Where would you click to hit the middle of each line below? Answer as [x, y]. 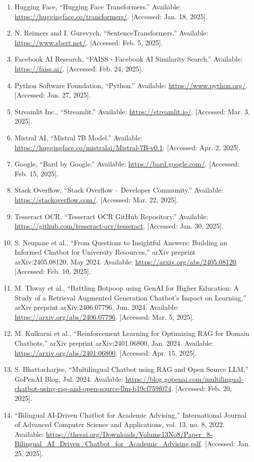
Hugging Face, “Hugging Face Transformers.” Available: [98, 6]
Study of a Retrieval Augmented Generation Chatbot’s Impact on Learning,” [130, 297]
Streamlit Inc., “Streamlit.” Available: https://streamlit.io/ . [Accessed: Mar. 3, [132, 111]
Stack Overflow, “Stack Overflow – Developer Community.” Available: [119, 190]
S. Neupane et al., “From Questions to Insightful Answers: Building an [121, 242]
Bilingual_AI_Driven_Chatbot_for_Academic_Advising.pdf [108, 444]
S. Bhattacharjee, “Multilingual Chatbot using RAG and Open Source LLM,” [131, 369]
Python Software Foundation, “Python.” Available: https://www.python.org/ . [131, 85]
